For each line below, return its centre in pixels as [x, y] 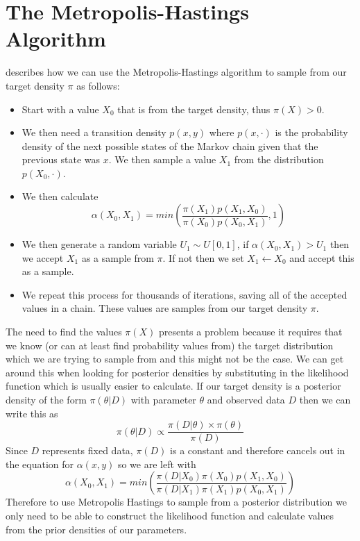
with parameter [163, 399]
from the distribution [279, 159]
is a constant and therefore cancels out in [258, 450]
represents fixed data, [87, 450]
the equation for [40, 464]
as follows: [98, 85]
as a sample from [118, 257]
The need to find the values [64, 332]
